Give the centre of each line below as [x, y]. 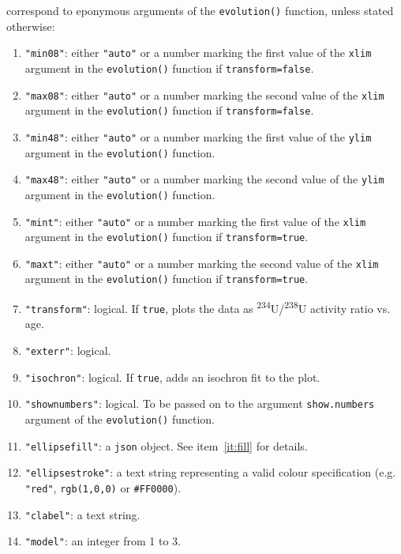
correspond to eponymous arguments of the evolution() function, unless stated [200, 10]
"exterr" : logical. [68, 350]
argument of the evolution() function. [120, 419]
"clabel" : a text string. [82, 514]
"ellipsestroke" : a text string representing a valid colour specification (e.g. [210, 472]
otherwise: [31, 26]
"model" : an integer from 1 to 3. [103, 541]
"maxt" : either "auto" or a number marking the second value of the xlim [202, 263]
